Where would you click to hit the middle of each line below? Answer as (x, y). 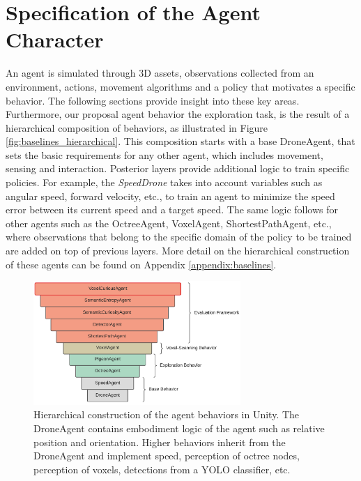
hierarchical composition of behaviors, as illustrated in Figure (137, 127)
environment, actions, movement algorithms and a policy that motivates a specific (180, 86)
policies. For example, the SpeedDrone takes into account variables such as (164, 182)
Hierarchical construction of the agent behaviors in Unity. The (167, 414)
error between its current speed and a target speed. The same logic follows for (172, 209)
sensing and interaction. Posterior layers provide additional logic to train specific (178, 168)
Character (55, 39)
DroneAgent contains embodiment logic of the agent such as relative (179, 428)
